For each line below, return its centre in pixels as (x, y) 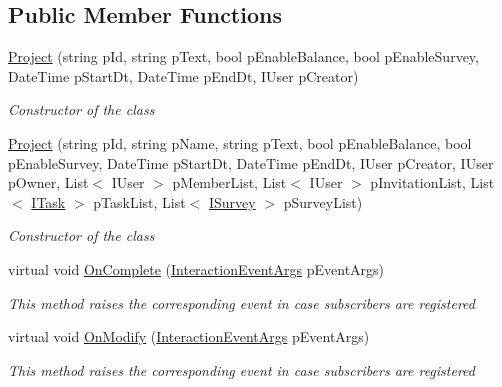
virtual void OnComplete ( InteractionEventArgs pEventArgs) (196, 268)
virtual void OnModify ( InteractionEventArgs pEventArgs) (189, 336)
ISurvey (232, 201)
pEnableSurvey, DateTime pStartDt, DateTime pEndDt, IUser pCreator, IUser (251, 162)
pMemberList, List (229, 182)
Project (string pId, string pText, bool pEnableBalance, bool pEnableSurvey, (243, 56)
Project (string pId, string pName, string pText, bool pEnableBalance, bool (240, 142)
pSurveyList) (323, 201)
